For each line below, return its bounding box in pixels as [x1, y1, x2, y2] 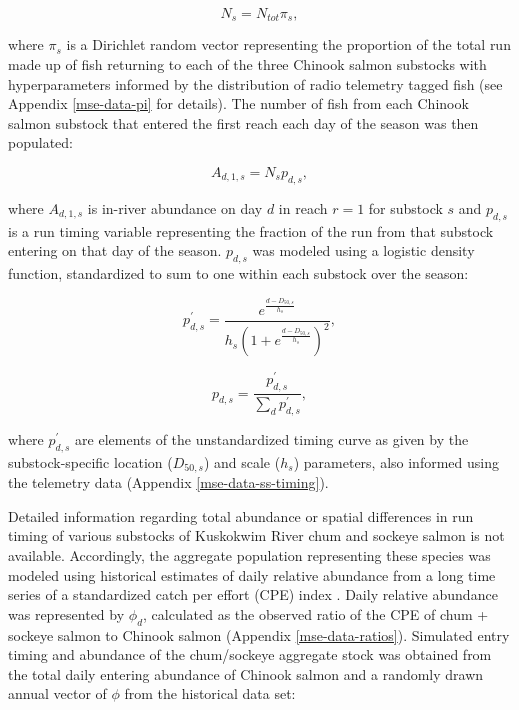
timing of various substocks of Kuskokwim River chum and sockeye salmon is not [8, 525, 505, 546]
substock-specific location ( [8, 451, 173, 472]
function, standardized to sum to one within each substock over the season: [8, 263, 469, 283]
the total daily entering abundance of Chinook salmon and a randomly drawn [8, 663, 484, 684]
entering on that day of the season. [8, 240, 222, 261]
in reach [278, 197, 328, 218]
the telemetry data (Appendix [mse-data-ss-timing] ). [8, 472, 329, 493]
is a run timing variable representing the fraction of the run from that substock [8, 220, 494, 241]
